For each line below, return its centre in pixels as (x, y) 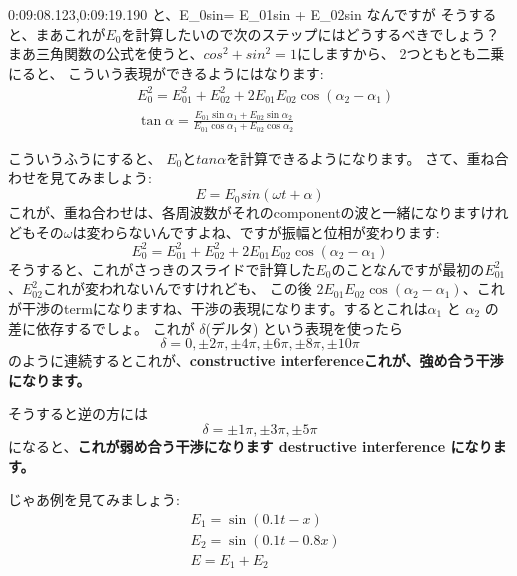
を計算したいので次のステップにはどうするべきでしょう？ (310, 33)
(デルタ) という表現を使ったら (304, 327)
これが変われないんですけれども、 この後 (177, 288)
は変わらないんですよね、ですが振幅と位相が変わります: (256, 231)
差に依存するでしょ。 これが (101, 327)
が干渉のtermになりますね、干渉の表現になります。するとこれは (218, 307)
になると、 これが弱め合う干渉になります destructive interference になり (250, 445)
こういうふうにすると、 (85, 157)
